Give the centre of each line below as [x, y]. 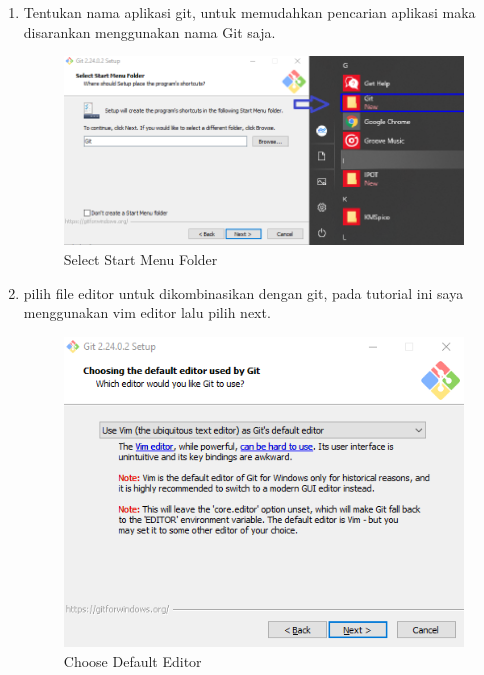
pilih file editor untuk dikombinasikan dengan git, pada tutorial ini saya [243, 292]
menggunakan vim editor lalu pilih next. [147, 312]
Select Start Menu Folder [140, 259]
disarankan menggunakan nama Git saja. [149, 31]
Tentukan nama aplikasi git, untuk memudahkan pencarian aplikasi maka [249, 12]
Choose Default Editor [132, 661]
